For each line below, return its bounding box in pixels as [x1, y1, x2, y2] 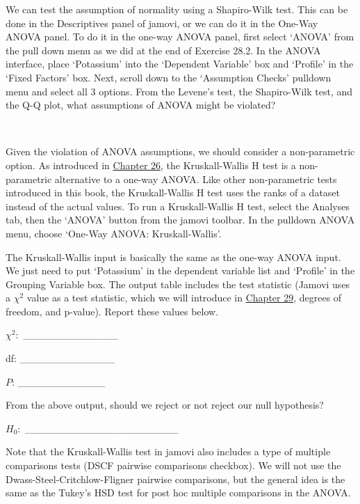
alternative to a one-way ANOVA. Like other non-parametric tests [54, 171, 337, 186]
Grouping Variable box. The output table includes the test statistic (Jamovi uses [6, 276, 350, 291]
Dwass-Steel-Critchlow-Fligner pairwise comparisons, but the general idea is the [6, 471, 345, 486]
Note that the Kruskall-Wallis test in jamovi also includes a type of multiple [6, 444, 331, 459]
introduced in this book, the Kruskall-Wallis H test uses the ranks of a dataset [6, 185, 341, 200]
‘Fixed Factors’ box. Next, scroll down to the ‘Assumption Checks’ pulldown [6, 70, 332, 84]
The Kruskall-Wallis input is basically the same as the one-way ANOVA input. [6, 249, 341, 264]
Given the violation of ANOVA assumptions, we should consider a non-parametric [6, 144, 355, 159]
